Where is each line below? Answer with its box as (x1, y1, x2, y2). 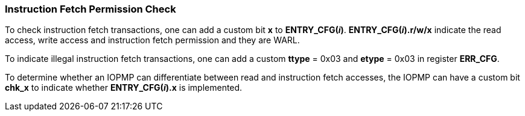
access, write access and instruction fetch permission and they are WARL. (5, 35, 300, 46)
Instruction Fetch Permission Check (5, 3, 176, 15)
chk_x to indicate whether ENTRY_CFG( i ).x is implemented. (5, 82, 243, 93)
